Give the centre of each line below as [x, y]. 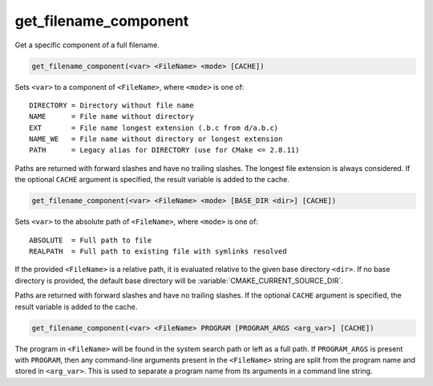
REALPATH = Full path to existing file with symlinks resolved [158, 252]
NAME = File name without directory [111, 117]
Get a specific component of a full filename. [87, 45]
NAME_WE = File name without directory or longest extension [156, 139]
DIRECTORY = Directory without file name [111, 105]
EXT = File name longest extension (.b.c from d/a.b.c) [154, 128]
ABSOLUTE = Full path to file [91, 240]
